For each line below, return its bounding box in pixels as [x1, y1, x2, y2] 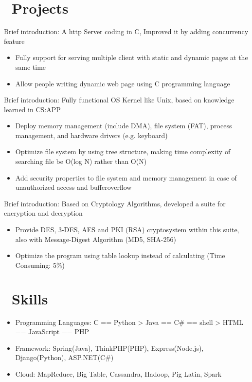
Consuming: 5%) [15, 260, 65, 270]
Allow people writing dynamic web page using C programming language [15, 78, 230, 88]
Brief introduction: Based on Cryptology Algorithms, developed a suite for [4, 198, 226, 208]
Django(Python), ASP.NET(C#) [15, 352, 114, 362]
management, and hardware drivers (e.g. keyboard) [15, 130, 168, 140]
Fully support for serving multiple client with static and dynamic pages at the [15, 52, 248, 62]
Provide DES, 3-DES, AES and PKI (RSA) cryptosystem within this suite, [15, 224, 239, 235]
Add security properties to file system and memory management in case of [15, 172, 237, 182]
